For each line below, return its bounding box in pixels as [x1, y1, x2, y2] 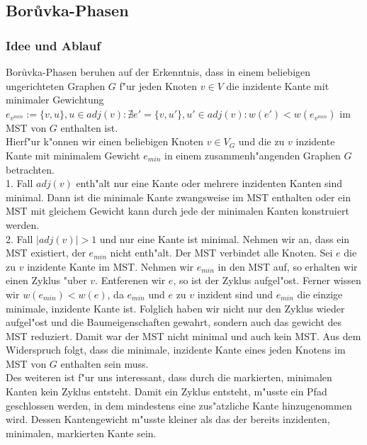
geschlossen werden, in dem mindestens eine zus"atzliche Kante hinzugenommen [6, 398, 352, 412]
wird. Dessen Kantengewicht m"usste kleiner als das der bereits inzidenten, [6, 412, 330, 427]
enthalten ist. [60, 120, 118, 135]
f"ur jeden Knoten [119, 78, 198, 93]
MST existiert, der [6, 245, 86, 260]
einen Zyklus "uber [6, 273, 87, 288]
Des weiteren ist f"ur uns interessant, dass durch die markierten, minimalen [6, 370, 332, 385]
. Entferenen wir [95, 273, 166, 288]
